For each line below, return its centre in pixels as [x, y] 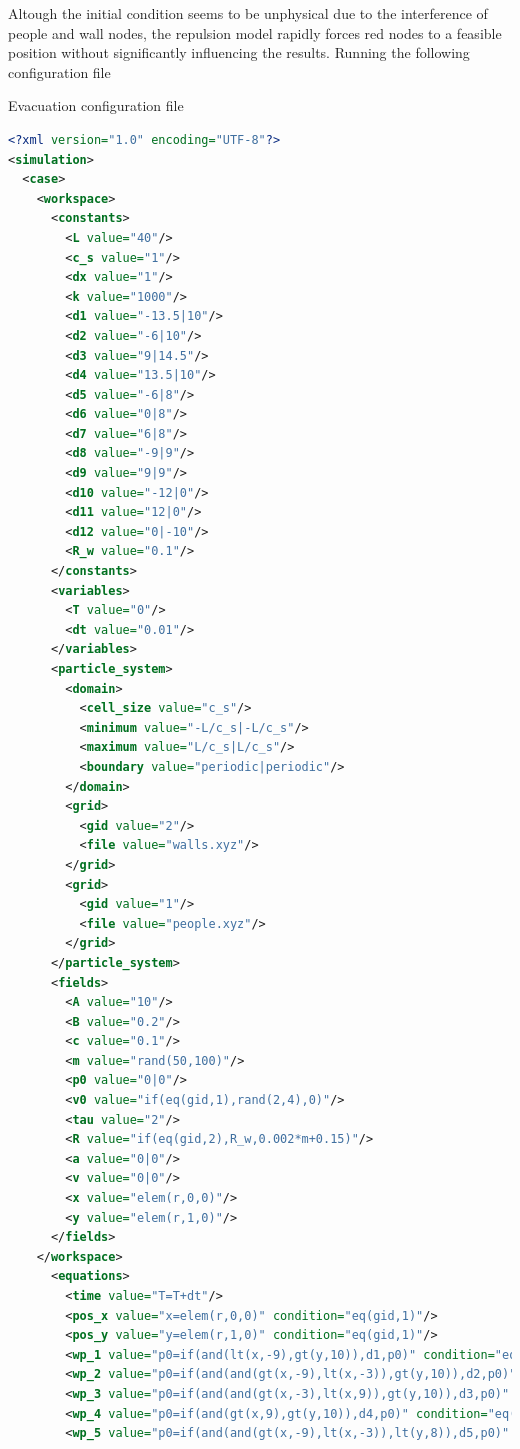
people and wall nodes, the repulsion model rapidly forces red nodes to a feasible [255, 32]
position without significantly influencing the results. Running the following [239, 52]
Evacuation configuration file [96, 105]
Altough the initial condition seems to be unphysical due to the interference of [248, 13]
